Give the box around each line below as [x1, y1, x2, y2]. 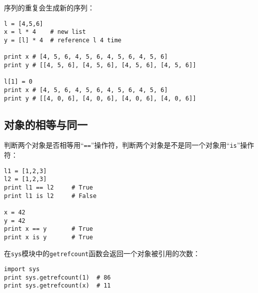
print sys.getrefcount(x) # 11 [4, 282, 111, 290]
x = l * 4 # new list [4, 28, 86, 36]
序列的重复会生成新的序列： [4, 2, 94, 12]
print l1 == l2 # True [4, 184, 93, 191]
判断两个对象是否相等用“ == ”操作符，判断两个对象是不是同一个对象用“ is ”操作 [4, 140, 255, 150]
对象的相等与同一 [4, 116, 87, 132]
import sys [4, 266, 40, 273]
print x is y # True [4, 233, 93, 241]
